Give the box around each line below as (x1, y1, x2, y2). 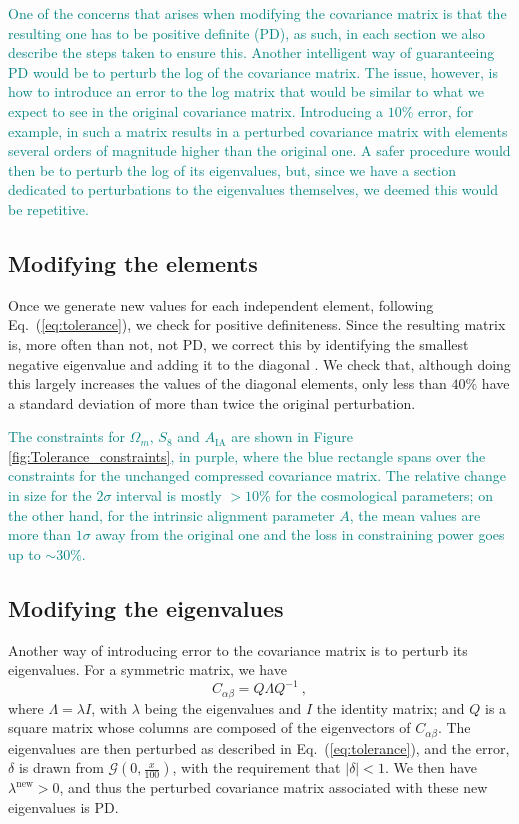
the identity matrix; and (316, 697, 465, 718)
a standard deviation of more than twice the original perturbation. (8, 392, 416, 413)
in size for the (8, 485, 92, 506)
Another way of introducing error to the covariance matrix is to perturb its (8, 639, 468, 660)
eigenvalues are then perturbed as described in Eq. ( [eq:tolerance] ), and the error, (8, 737, 510, 758)
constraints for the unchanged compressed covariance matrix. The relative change (8, 465, 506, 486)
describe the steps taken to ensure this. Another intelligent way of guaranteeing (8, 42, 495, 63)
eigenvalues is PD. (8, 797, 119, 818)
